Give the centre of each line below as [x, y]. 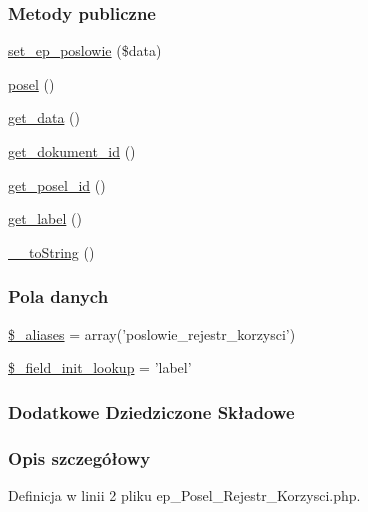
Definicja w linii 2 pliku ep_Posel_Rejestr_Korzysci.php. [184, 494]
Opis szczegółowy [79, 457]
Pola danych [58, 296]
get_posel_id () [57, 184]
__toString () [51, 251]
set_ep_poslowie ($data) [85, 50]
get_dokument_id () [72, 151]
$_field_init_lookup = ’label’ [100, 367]
